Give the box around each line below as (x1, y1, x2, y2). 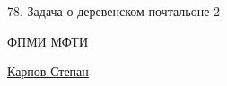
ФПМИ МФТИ (7, 31, 89, 50)
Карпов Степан (7, 62, 89, 81)
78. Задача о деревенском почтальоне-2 (7, 2, 221, 20)
